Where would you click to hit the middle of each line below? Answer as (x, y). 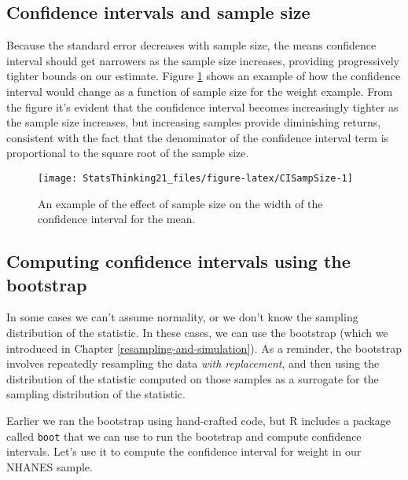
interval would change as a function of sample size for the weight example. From (200, 91)
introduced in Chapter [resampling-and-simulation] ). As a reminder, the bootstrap (204, 348)
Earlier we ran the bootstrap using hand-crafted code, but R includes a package (198, 420)
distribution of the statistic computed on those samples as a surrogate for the (193, 378)
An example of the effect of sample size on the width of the (180, 203)
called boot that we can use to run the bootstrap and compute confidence (184, 436)
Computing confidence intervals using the (178, 261)
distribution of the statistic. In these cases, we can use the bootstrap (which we (197, 332)
